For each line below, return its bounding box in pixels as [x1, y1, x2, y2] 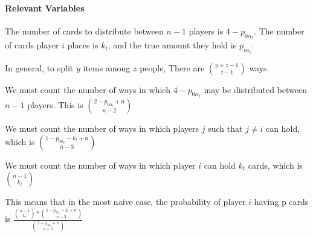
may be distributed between [204, 83, 307, 96]
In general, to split [5, 61, 74, 74]
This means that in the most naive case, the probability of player [5, 195, 246, 208]
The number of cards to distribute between [5, 24, 164, 37]
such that [208, 122, 243, 135]
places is [67, 39, 98, 51]
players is [189, 24, 224, 37]
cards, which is [248, 158, 303, 171]
